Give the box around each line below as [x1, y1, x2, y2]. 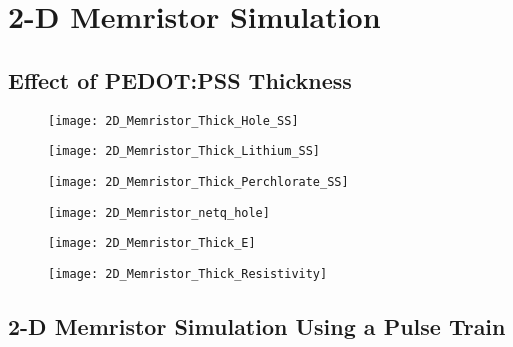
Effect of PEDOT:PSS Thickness [8, 64, 352, 95]
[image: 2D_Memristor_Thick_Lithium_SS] [48, 144, 321, 159]
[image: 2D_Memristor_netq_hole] [48, 205, 270, 220]
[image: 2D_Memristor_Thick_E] [48, 236, 256, 251]
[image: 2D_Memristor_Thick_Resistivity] [48, 266, 328, 281]
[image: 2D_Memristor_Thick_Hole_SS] [48, 113, 299, 128]
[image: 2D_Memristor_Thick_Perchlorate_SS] [48, 174, 349, 189]
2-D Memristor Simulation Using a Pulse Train [8, 310, 506, 341]
